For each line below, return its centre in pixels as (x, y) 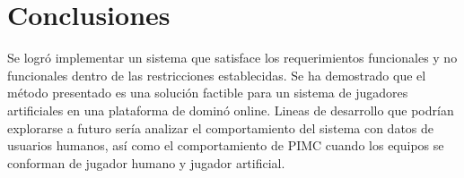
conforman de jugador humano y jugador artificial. (146, 162)
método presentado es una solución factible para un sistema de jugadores (208, 93)
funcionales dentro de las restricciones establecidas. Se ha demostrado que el (217, 75)
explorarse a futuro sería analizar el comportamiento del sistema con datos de (221, 127)
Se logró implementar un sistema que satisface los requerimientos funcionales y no (232, 58)
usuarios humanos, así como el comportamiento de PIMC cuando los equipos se (226, 145)
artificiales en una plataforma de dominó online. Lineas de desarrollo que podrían (231, 110)
